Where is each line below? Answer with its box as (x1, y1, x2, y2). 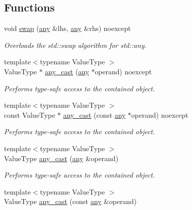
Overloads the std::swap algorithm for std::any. (4, 39, 147, 50)
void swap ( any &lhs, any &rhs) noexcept (4, 23, 131, 33)
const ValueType (4, 109, 55, 120)
